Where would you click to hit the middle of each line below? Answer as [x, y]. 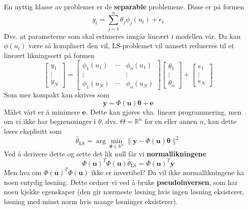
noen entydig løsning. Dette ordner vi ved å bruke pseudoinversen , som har [121, 182]
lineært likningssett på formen [49, 55]
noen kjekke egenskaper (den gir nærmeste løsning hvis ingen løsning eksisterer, [124, 192]
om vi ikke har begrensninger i [50, 121]
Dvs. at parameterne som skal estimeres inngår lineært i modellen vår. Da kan [122, 36]
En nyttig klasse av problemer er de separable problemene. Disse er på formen [124, 6]
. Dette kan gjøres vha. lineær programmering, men [164, 111]
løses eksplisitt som [33, 131]
